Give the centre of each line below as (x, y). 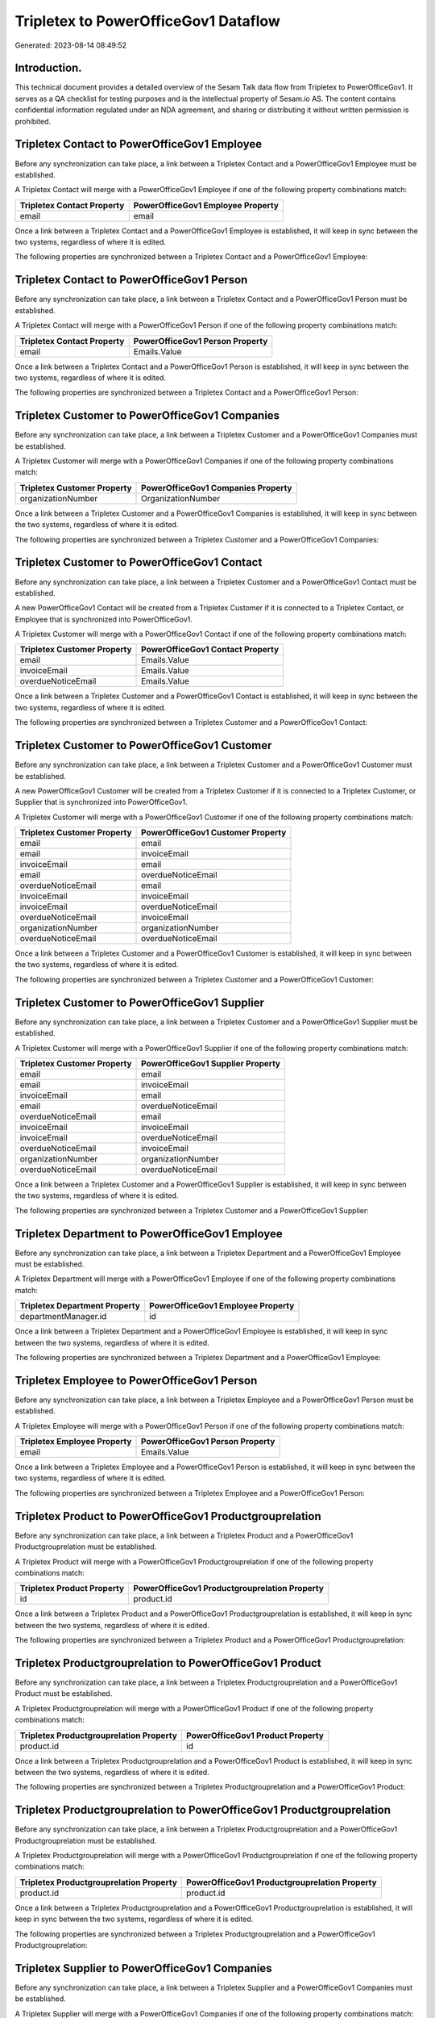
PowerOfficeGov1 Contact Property (210, 650)
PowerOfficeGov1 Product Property (255, 1735)
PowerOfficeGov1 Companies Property (217, 488)
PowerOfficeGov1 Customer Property (214, 833)
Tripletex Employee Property (76, 1442)
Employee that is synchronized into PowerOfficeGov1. (104, 619)
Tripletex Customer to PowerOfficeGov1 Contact (139, 562)
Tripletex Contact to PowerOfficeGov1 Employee (139, 144)
